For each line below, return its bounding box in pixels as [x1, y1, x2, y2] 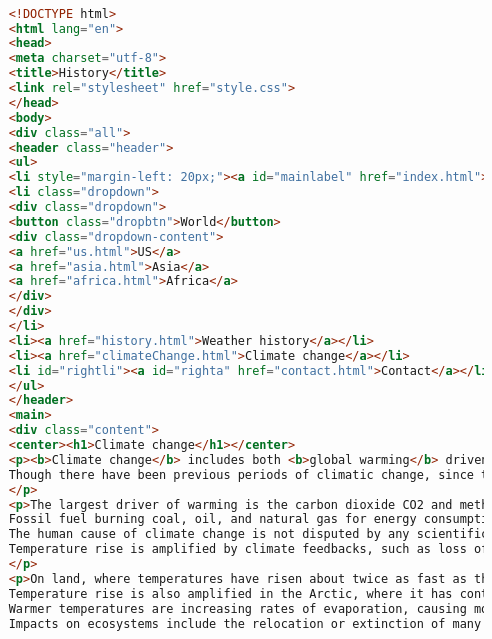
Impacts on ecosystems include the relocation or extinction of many [8, 616, 482, 631]
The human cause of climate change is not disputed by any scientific [8, 527, 489, 542]
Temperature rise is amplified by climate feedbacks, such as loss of [8, 542, 489, 557]
